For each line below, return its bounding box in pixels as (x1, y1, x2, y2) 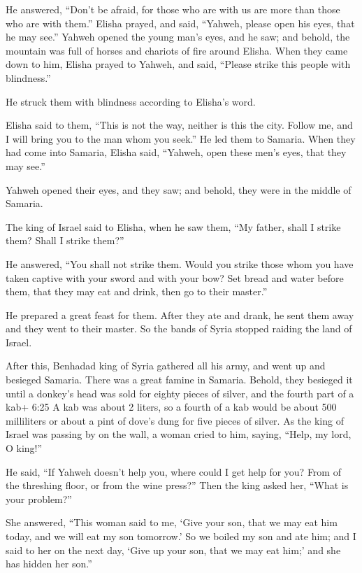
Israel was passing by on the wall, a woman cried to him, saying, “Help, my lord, (6, 427, 352, 441)
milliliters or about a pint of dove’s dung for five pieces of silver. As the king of (6, 413, 344, 427)
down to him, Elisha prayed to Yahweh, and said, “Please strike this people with (6, 57, 351, 71)
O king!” (6, 441, 43, 455)
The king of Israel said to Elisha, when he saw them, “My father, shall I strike (6, 219, 341, 234)
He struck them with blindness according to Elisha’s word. (6, 94, 256, 108)
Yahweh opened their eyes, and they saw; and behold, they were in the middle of (6, 182, 352, 197)
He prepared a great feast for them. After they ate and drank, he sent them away (6, 307, 354, 322)
